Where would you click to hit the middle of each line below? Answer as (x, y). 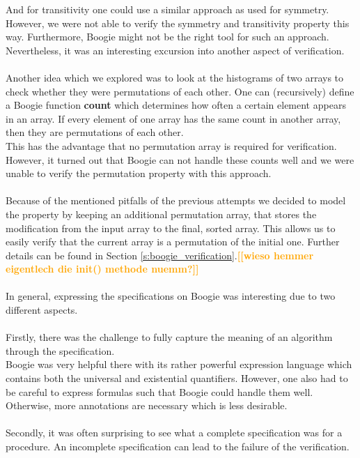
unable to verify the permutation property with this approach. (139, 173)
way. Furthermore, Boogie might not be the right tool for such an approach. (167, 37)
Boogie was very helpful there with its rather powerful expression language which (179, 364)
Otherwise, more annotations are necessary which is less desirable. (147, 405)
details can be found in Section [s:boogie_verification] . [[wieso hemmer (160, 255)
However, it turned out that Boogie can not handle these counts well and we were (180, 159)
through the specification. (60, 350)
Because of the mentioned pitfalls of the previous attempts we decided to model (176, 200)
